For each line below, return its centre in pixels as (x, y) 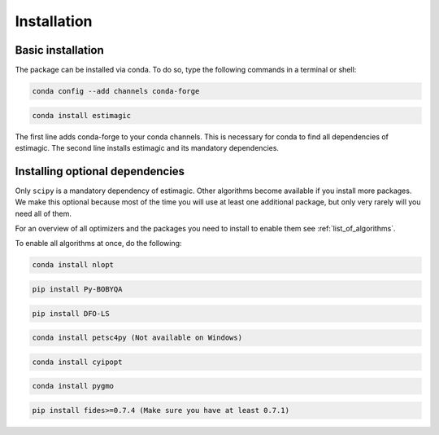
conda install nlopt (73, 265)
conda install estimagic (82, 115)
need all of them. (43, 213)
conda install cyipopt (77, 362)
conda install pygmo (73, 386)
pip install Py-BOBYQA (77, 290)
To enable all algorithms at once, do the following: (98, 244)
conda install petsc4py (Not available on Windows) (137, 338)
